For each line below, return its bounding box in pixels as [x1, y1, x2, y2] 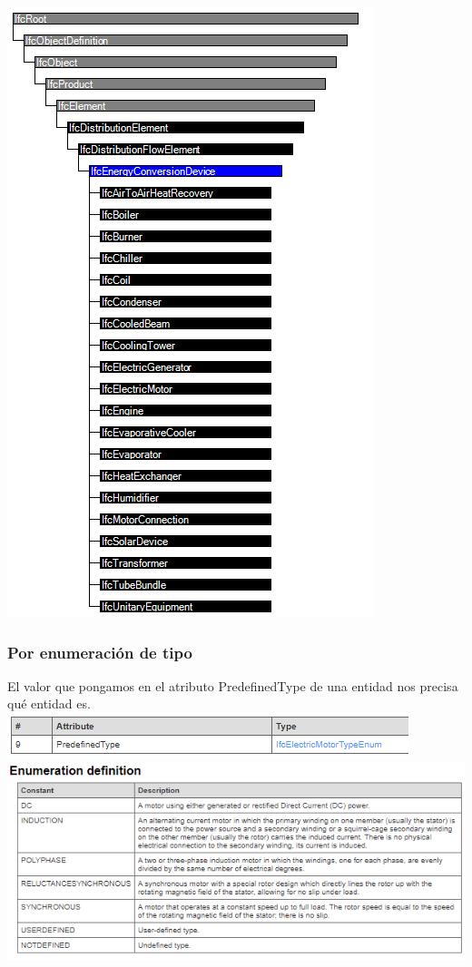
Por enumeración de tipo [7, 640, 192, 663]
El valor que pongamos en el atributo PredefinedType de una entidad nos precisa [7, 676, 458, 695]
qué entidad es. [7, 694, 91, 713]
